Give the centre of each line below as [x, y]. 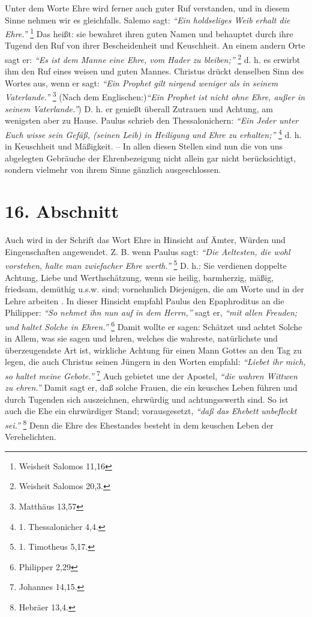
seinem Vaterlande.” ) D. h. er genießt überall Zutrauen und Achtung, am [139, 108]
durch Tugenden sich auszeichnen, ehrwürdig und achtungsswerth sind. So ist [147, 399]
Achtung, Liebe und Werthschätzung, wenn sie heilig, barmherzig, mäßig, [139, 277]
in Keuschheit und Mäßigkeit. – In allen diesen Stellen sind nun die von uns [144, 146]
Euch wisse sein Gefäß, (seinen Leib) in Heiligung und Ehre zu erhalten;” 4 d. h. [153, 133]
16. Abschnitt [62, 211]
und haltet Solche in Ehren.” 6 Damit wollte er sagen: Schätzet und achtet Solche [154, 325]
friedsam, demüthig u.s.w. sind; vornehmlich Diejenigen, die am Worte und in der [154, 289]
